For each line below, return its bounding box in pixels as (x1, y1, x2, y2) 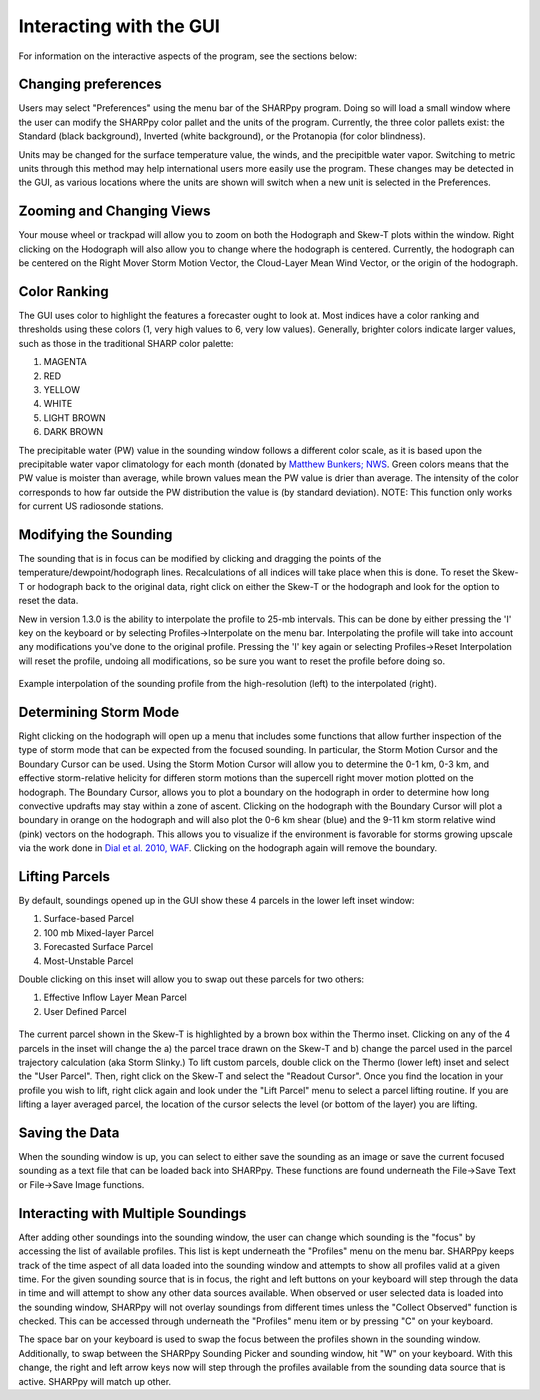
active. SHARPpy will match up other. (18, 1375, 172, 1387)
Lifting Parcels (18, 868, 110, 885)
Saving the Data (18, 1124, 120, 1141)
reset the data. (18, 595, 79, 607)
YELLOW (43, 383, 80, 395)
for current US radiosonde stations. (18, 500, 164, 512)
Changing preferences (18, 76, 162, 93)
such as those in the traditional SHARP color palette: (18, 337, 234, 349)
